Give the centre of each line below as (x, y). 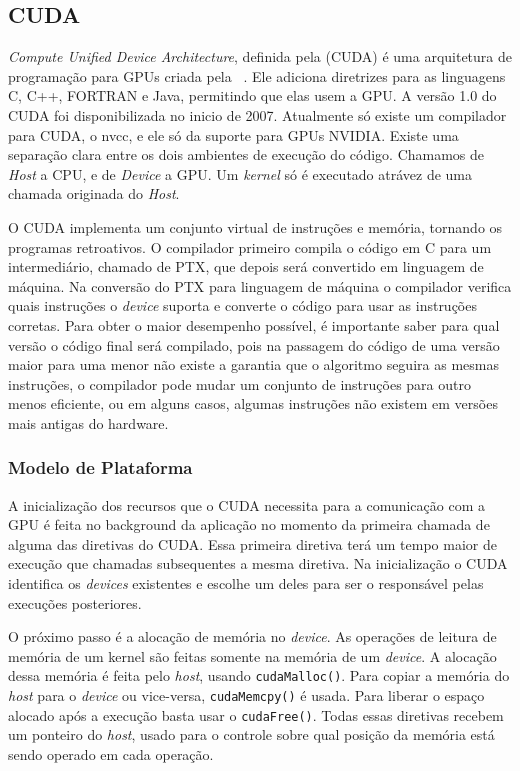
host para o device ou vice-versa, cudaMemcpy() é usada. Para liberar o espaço (246, 695)
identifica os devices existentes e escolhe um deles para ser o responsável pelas (246, 583)
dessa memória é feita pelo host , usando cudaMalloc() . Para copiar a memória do (259, 675)
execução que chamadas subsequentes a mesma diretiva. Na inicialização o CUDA (258, 563)
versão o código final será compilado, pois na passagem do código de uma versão (254, 344)
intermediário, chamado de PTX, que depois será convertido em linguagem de (246, 266)
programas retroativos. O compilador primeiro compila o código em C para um (250, 246)
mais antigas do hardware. (88, 422)
